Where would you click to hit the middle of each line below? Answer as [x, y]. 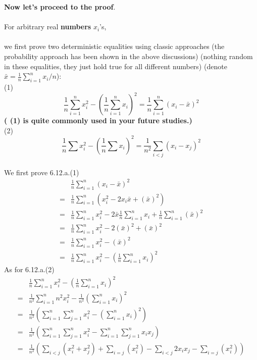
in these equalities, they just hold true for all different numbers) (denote [116, 66]
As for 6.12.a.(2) [29, 269]
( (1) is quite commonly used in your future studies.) [98, 120]
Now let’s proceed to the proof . [60, 7]
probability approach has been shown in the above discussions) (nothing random [128, 56]
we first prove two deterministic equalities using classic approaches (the [114, 46]
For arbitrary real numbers [48, 27]
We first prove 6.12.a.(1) [42, 172]
